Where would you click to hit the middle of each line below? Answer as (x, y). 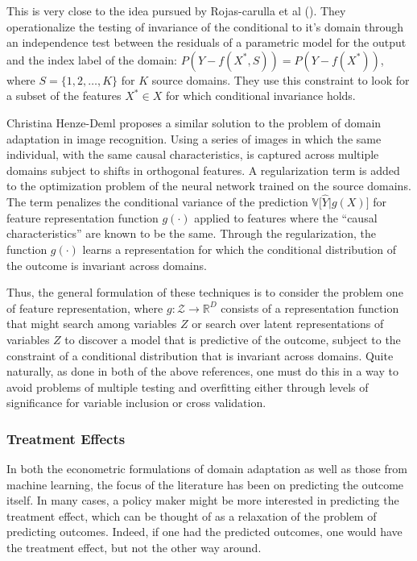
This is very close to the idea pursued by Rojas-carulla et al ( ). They (176, 10)
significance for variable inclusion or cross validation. (136, 403)
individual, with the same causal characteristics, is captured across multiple (193, 154)
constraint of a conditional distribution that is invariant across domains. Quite (200, 355)
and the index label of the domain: (92, 59)
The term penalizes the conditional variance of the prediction (157, 202)
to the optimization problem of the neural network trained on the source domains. (209, 186)
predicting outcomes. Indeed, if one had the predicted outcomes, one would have (204, 532)
